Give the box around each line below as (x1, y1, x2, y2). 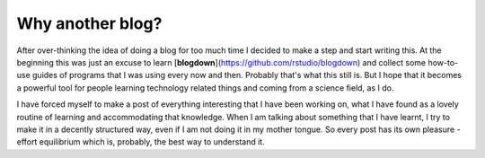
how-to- (428, 57, 459, 67)
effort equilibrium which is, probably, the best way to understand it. (16, 136, 265, 147)
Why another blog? (16, 13, 163, 33)
